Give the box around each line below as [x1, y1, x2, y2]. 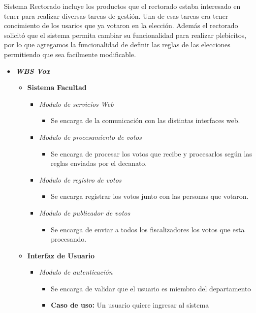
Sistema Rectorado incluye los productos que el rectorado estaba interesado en [4, 1, 241, 11]
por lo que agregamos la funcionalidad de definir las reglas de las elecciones [4, 39, 230, 50]
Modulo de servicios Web [39, 98, 114, 109]
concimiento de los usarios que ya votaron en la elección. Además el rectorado [4, 20, 238, 31]
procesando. [51, 234, 87, 244]
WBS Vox [15, 65, 50, 76]
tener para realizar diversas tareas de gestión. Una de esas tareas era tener [4, 10, 228, 21]
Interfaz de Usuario [27, 250, 95, 260]
